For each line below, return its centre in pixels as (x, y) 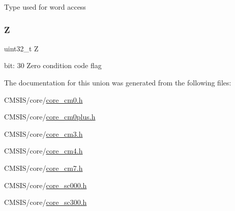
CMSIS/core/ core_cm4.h (43, 151)
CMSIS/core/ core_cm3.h (43, 133)
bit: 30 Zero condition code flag (53, 65)
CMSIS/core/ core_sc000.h (46, 185)
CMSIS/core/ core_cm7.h (43, 168)
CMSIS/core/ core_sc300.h (46, 202)
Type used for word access (45, 7)
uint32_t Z (21, 48)
